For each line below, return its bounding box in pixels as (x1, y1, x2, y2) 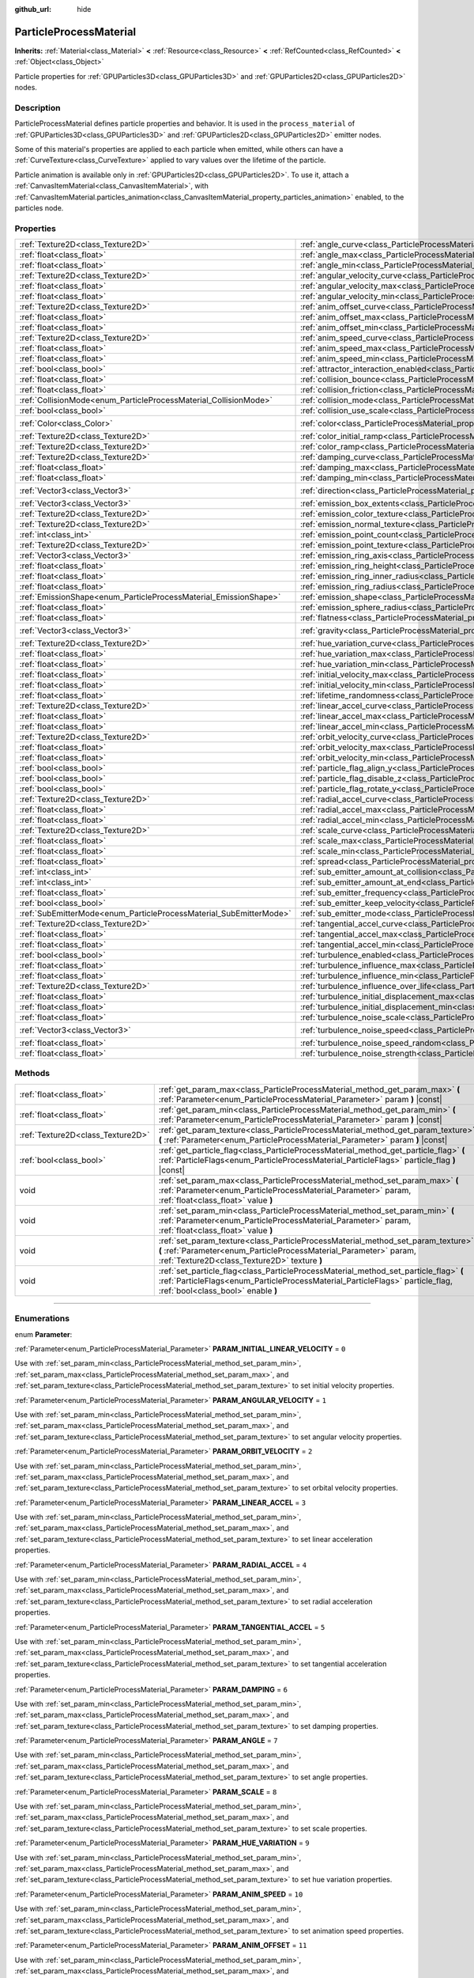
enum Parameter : (14, 1329, 73, 1339)
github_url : (14, 5, 51, 13)
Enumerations (14, 1313, 70, 1324)
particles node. (14, 203, 64, 213)
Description (14, 102, 61, 113)
